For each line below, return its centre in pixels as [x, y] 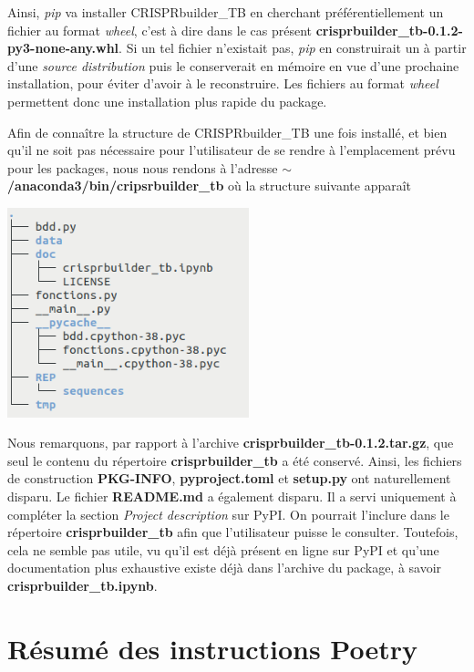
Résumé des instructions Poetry [212, 648]
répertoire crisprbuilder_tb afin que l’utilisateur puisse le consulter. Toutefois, [233, 532]
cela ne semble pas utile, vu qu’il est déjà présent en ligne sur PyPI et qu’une [223, 549]
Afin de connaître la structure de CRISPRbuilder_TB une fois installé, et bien [227, 132]
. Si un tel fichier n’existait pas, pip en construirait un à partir [293, 48]
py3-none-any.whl [63, 48]
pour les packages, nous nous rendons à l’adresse [143, 167]
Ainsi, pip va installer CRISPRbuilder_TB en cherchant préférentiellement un [226, 12]
